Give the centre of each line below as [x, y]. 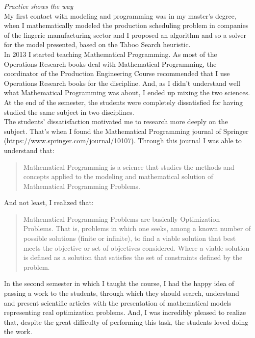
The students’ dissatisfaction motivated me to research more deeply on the [116, 121]
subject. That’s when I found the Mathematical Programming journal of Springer [126, 131]
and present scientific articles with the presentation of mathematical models [118, 302]
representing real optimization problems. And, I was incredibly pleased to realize [125, 312]
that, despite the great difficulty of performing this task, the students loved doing [126, 322]
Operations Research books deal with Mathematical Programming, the [110, 64]
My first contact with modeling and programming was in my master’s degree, [120, 15]
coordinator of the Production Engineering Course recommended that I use [117, 73]
